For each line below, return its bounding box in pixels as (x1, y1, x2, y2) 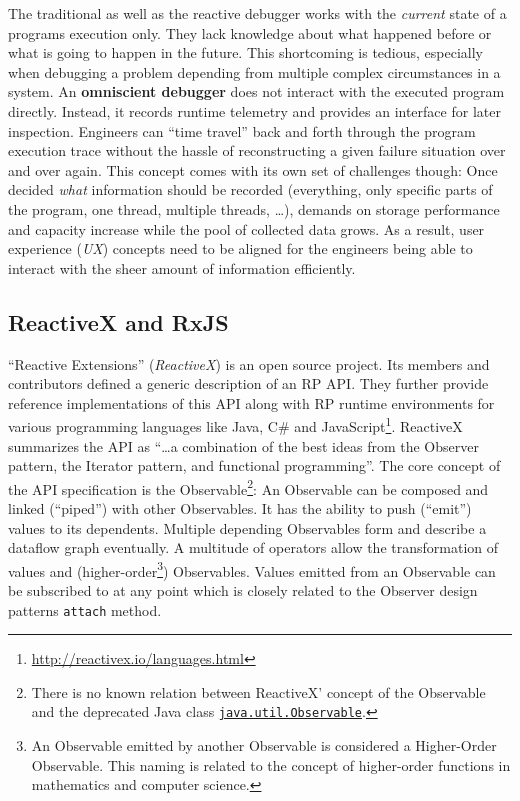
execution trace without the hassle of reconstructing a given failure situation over (8, 140, 506, 161)
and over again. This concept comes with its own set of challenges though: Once (8, 159, 498, 180)
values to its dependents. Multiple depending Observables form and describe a (8, 517, 487, 538)
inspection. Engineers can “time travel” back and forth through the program (8, 120, 476, 141)
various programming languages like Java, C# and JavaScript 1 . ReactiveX (8, 413, 463, 436)
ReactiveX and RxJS (8, 306, 229, 337)
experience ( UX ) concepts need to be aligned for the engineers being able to (8, 238, 473, 259)
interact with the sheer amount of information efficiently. (8, 257, 356, 278)
